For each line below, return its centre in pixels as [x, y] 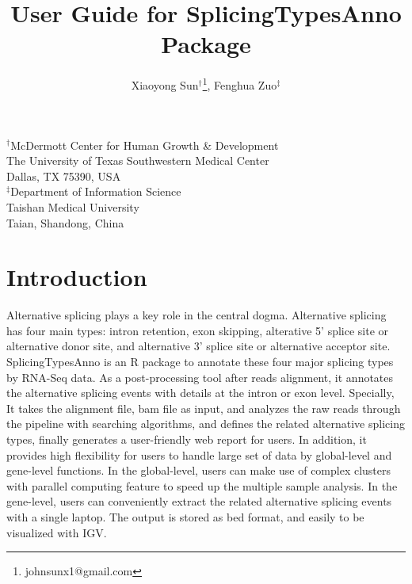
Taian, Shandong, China [65, 222]
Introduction [77, 277]
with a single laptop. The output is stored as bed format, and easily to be [185, 516]
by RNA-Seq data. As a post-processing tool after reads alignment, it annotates [200, 377]
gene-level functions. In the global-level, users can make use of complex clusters [199, 470]
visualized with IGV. [57, 532]
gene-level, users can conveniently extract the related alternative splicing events [199, 501]
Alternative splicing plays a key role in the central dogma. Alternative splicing [196, 315]
